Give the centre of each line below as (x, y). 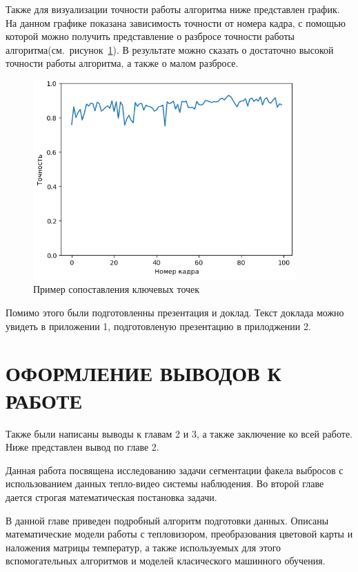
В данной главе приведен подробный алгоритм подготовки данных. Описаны (167, 520)
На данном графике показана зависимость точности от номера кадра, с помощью (176, 22)
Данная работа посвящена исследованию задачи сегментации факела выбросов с (175, 470)
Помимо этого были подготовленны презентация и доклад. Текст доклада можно (175, 313)
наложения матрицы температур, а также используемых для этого (143, 547)
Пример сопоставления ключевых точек (117, 289)
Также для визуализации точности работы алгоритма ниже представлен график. (173, 9)
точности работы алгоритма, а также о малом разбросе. (122, 63)
